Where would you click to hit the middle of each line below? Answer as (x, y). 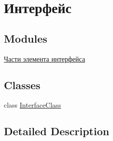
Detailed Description (57, 131)
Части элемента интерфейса (45, 58)
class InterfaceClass (33, 105)
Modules (26, 38)
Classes (22, 85)
